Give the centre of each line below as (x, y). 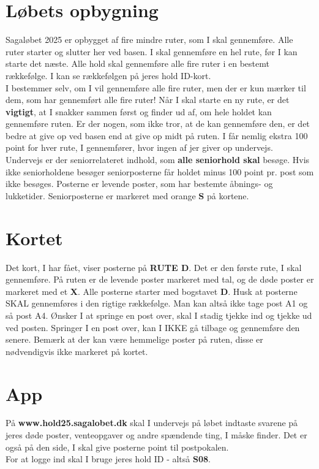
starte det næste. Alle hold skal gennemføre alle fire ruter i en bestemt (137, 63)
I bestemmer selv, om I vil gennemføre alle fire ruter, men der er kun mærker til (156, 87)
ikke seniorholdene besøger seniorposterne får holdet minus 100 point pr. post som (160, 171)
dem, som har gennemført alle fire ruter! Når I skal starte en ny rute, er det (148, 100)
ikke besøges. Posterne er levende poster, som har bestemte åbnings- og (139, 184)
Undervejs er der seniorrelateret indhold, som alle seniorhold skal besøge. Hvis (158, 160)
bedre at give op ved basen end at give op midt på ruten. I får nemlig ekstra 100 (157, 135)
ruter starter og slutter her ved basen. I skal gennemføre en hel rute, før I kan (152, 51)
